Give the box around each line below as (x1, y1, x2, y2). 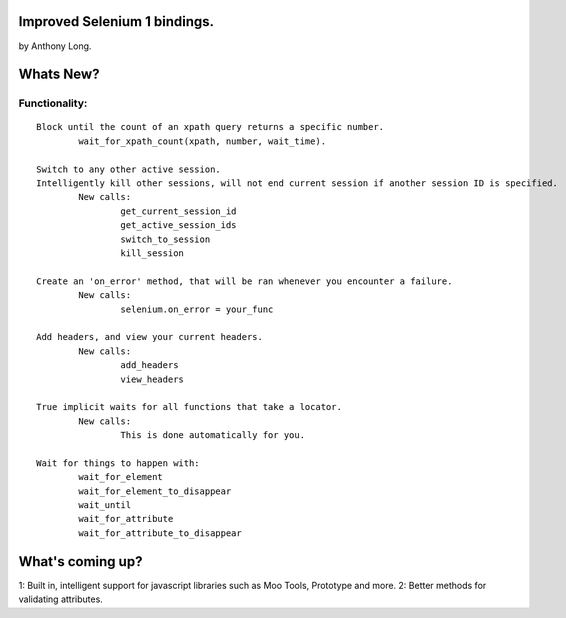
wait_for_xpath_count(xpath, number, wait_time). (78, 135, 327, 147)
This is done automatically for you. (120, 430, 305, 441)
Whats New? (18, 66, 100, 83)
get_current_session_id (120, 205, 237, 217)
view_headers (120, 373, 185, 385)
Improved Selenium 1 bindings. (18, 13, 215, 30)
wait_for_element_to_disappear (78, 485, 232, 497)
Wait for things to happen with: (36, 457, 200, 469)
